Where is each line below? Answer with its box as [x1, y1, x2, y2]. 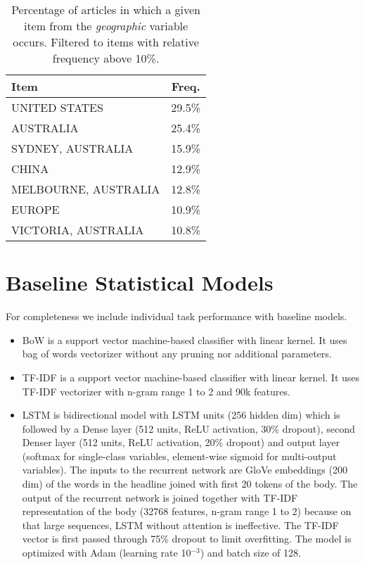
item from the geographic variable [23, 18, 188, 34]
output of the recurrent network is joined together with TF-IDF [22, 490, 298, 504]
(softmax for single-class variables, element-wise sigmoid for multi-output [22, 448, 337, 463]
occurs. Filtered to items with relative [13, 34, 199, 50]
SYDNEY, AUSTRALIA [11, 140, 134, 156]
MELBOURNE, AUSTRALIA [11, 181, 160, 197]
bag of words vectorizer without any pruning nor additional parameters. [22, 346, 332, 361]
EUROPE [11, 201, 60, 217]
